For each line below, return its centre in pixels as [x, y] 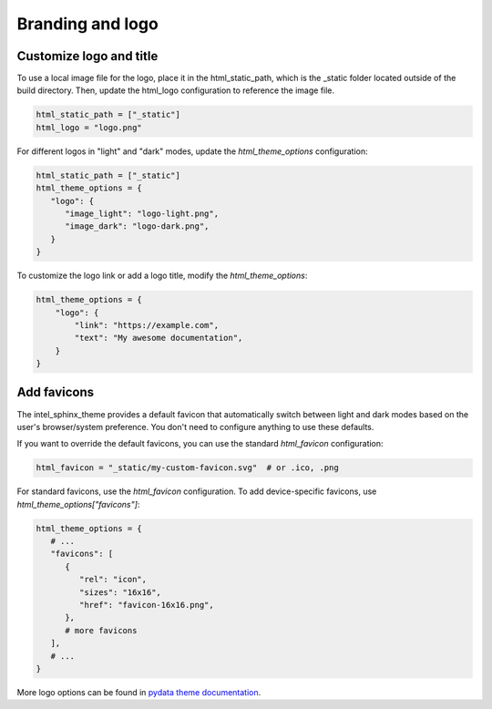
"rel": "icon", [113, 580]
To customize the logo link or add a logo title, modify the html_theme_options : [162, 276]
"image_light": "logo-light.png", [142, 213]
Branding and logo [87, 24]
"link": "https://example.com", [146, 325]
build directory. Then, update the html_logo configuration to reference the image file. [176, 90]
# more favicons [101, 630]
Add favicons [56, 392]
